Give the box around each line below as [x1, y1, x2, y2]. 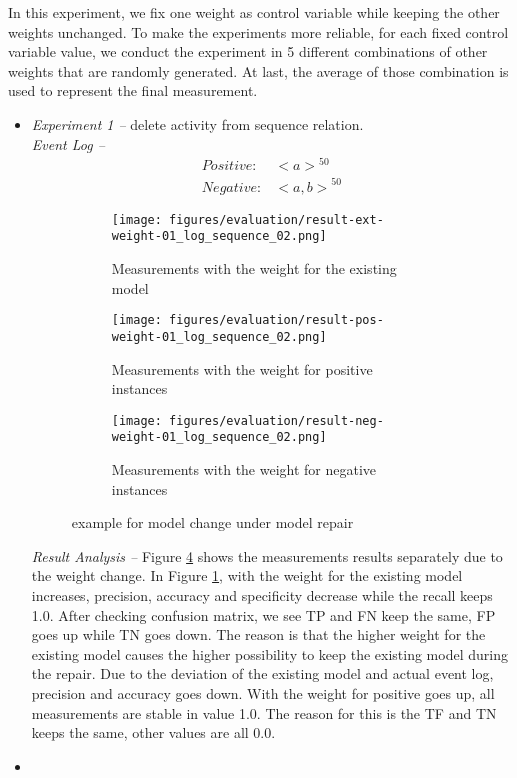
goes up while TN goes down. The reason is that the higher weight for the [31, 624, 486, 645]
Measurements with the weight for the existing [111, 258, 397, 279]
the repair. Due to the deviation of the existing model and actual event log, [31, 663, 494, 684]
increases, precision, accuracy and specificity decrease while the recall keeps [31, 585, 493, 606]
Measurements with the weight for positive [111, 358, 373, 379]
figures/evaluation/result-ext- [169, 212, 384, 227]
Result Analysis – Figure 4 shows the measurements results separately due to [31, 545, 503, 566]
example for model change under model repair [71, 512, 354, 533]
